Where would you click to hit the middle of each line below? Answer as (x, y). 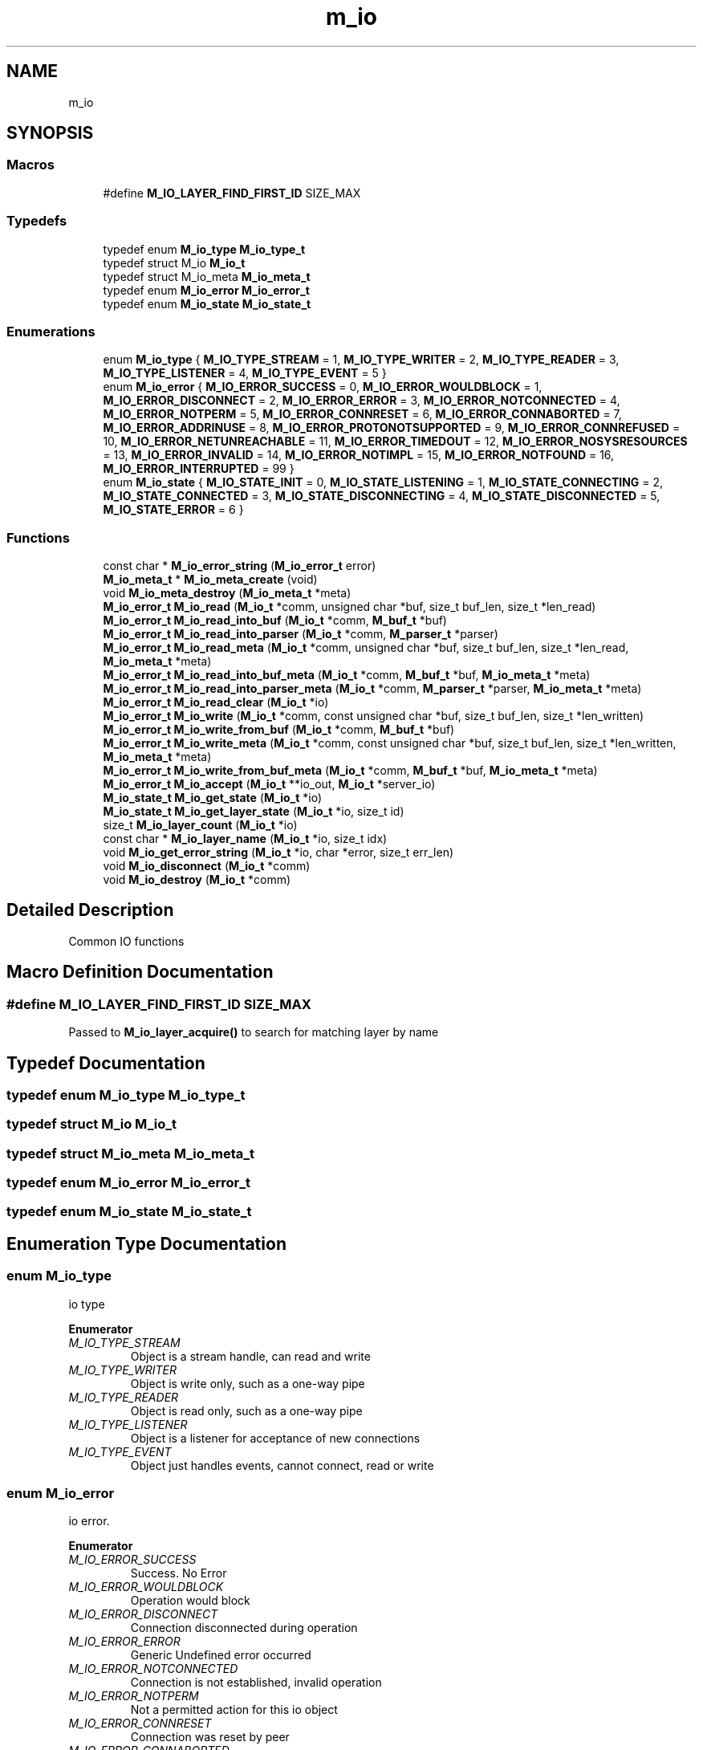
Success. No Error (179, 1573)
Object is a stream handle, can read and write (250, 1356)
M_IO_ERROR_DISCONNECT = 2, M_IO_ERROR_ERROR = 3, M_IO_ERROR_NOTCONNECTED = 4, (362, 401)
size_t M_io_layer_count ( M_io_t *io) (200, 825)
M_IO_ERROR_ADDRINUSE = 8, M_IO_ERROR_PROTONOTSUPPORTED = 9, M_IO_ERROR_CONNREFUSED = (392, 428)
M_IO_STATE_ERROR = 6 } (173, 510)
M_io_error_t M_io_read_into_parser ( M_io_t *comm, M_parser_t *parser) (301, 634)
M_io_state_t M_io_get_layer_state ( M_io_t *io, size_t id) (254, 812)
